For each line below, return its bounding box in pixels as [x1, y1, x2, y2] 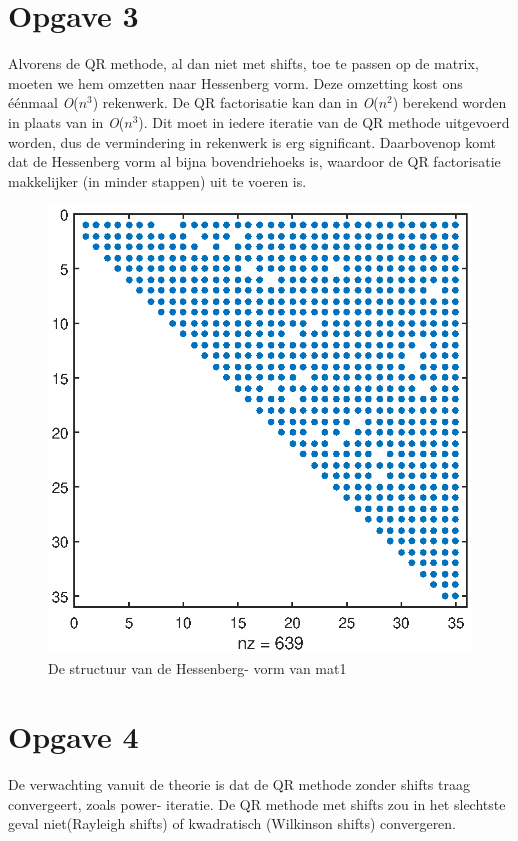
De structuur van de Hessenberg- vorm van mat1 [48, 657, 347, 678]
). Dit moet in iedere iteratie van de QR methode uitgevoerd [138, 111, 510, 132]
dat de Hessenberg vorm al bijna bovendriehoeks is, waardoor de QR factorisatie [8, 151, 501, 172]
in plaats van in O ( [8, 111, 125, 132]
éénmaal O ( [8, 92, 79, 113]
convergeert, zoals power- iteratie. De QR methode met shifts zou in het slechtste [8, 793, 506, 814]
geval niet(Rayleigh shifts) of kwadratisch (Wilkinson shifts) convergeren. [8, 813, 457, 834]
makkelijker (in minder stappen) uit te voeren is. [8, 170, 307, 191]
